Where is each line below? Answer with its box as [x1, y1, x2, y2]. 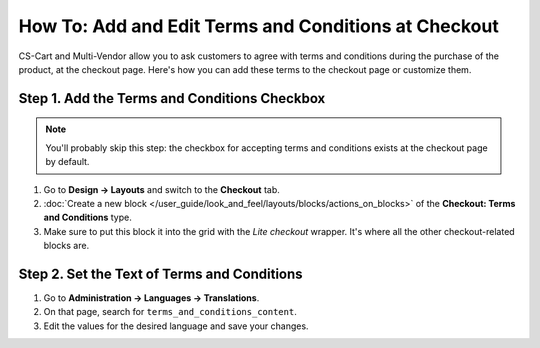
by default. [45, 156, 90, 168]
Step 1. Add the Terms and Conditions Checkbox [18, 90, 326, 107]
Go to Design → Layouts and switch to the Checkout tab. [43, 183, 280, 195]
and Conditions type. [43, 211, 132, 224]
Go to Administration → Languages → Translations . [43, 291, 260, 304]
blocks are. [43, 240, 90, 252]
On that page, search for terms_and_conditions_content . [43, 306, 297, 318]
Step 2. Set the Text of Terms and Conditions [18, 265, 304, 282]
